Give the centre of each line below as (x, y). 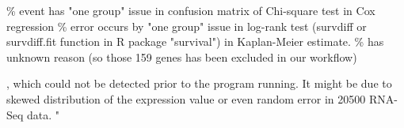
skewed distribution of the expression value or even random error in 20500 (186, 98)
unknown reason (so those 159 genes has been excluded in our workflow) (182, 56)
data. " (44, 114)
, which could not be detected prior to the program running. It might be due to (199, 83)
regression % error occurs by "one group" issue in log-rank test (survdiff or (187, 26)
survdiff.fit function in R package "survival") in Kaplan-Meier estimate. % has (195, 41)
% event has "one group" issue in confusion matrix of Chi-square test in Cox (191, 10)
